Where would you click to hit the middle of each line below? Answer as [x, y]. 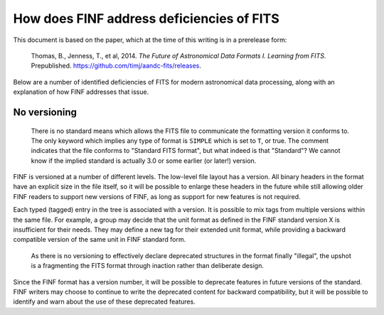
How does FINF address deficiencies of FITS [146, 18]
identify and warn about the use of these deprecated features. [104, 301]
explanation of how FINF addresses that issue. [81, 92]
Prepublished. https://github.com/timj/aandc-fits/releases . [116, 66]
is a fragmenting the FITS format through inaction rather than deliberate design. [148, 266]
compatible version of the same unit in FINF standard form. [100, 240]
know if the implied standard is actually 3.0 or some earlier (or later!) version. [144, 161]
